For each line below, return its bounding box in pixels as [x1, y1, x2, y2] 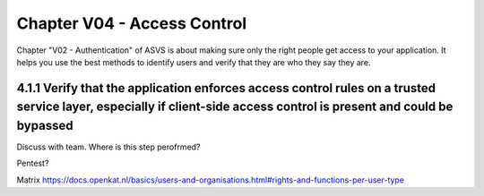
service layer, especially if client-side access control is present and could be [16, 99, 454, 115]
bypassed [16, 117, 73, 133]
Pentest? [16, 158, 49, 169]
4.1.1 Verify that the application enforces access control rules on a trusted [16, 81, 436, 96]
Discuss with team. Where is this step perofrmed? [16, 141, 201, 152]
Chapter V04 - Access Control [16, 13, 247, 33]
